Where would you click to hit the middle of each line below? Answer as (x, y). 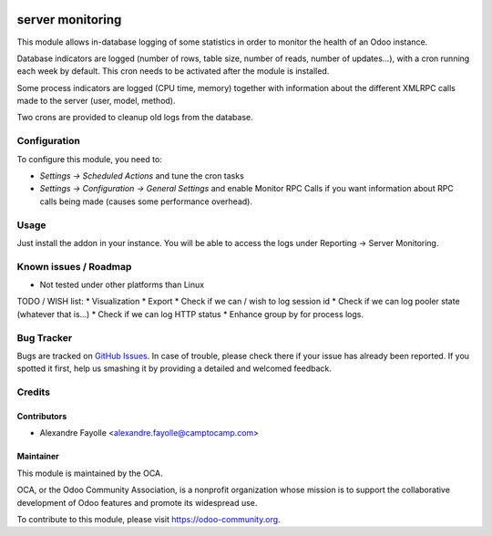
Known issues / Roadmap (74, 266)
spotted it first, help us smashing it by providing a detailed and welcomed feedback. (174, 368)
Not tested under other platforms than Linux (122, 285)
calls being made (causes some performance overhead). (146, 201)
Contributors (42, 416)
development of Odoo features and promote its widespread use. (137, 502)
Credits (33, 392)
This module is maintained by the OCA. (90, 473)
